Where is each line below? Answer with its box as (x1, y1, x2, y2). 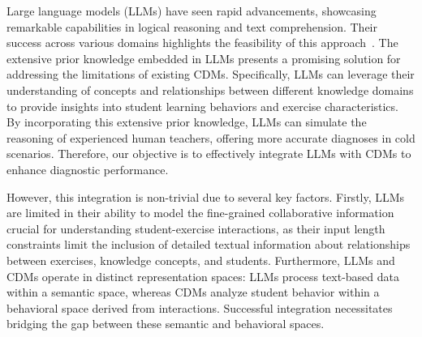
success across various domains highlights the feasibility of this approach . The (6, 34, 398, 51)
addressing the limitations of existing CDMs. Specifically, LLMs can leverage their (6, 66, 415, 83)
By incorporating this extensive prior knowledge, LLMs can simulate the (6, 113, 367, 130)
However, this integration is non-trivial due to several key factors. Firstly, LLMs (6, 188, 405, 205)
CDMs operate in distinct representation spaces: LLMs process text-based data (6, 267, 400, 284)
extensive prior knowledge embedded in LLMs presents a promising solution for (6, 49, 401, 66)
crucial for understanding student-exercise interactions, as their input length (6, 220, 385, 237)
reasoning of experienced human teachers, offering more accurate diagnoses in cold (6, 129, 416, 146)
